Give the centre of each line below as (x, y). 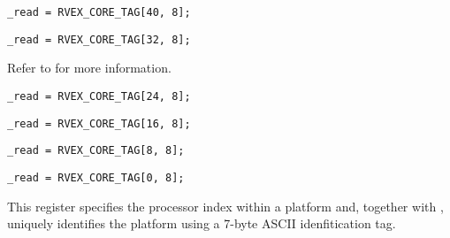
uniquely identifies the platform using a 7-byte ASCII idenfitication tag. (202, 223)
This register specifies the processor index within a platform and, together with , (225, 206)
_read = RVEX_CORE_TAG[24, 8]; (99, 96)
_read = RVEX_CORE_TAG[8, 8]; (96, 151)
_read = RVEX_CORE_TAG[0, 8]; (96, 177)
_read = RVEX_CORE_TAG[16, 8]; (99, 123)
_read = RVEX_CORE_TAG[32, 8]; (99, 39)
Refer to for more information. (89, 68)
